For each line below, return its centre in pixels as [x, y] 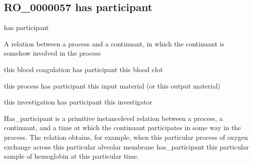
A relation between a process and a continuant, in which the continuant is [114, 43]
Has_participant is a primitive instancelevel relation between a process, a [113, 118]
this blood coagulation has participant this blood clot [83, 69]
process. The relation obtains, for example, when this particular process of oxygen [126, 137]
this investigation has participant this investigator [78, 102]
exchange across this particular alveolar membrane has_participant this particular [126, 146]
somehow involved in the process [52, 53]
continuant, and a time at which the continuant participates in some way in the [123, 127]
